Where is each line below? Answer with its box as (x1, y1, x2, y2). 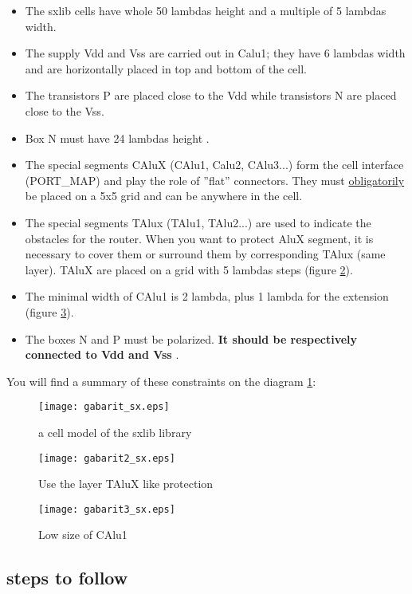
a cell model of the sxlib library (38, 423, 192, 440)
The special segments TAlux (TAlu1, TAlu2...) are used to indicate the (25, 214, 371, 230)
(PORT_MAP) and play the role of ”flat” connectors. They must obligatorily (25, 171, 405, 188)
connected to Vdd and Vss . (25, 346, 179, 363)
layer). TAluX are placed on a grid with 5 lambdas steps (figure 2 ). (25, 261, 353, 277)
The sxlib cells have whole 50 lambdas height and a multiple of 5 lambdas (25, 2, 386, 18)
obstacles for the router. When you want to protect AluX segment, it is (25, 230, 374, 246)
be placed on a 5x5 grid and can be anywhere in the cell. (25, 187, 303, 204)
